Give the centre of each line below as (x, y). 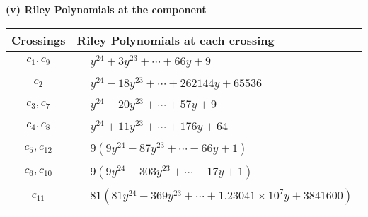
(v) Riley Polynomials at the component (106, 9)
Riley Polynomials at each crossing (176, 40)
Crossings (39, 40)
